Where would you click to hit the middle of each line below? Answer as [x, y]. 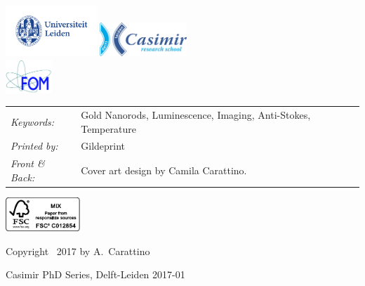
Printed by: [34, 146]
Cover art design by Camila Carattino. [164, 170]
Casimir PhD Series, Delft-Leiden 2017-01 [95, 274]
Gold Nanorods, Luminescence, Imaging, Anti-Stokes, [196, 114]
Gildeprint [103, 146]
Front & [28, 163]
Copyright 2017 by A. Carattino [78, 251]
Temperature [108, 128]
